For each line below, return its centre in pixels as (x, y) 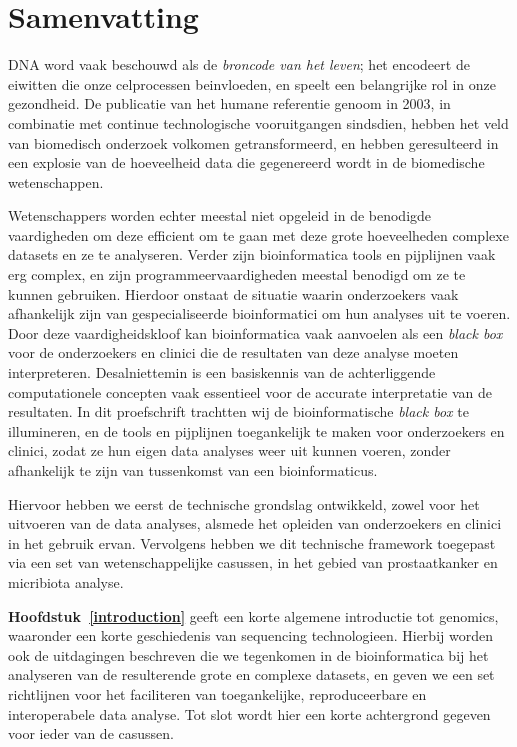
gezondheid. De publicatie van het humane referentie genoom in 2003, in (229, 103)
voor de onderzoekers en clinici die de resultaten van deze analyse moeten (233, 352)
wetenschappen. (56, 181)
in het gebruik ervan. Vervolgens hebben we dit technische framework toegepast (252, 542)
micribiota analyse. (66, 581)
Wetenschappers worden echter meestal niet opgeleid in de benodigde (220, 215)
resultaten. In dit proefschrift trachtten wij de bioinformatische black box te (238, 411)
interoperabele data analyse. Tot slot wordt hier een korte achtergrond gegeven (249, 713)
